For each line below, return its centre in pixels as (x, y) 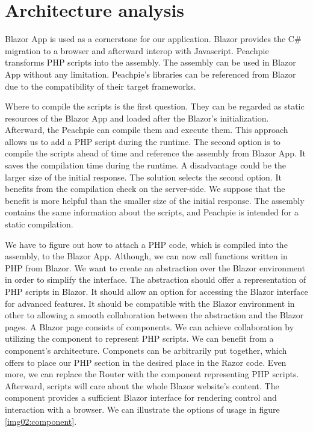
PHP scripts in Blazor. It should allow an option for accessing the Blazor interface (156, 291)
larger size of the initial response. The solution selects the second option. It (143, 177)
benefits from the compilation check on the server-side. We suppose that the (145, 189)
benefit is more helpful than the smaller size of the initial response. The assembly (155, 200)
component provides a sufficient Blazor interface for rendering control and (141, 397)
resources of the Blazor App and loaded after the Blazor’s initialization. (137, 118)
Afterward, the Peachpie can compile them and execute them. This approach (147, 130)
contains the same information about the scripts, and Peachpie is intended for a (152, 212)
